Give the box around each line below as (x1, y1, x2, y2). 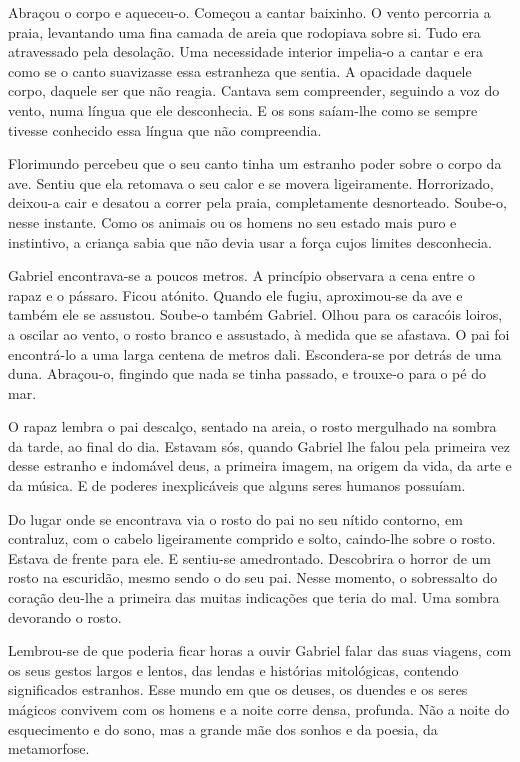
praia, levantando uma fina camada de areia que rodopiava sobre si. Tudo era (8, 21, 481, 42)
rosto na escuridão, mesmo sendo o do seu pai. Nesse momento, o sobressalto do (8, 567, 498, 588)
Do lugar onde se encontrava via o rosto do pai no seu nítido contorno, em (8, 508, 463, 529)
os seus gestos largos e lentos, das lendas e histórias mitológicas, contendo (8, 659, 459, 680)
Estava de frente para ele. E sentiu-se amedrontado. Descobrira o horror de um (8, 547, 492, 568)
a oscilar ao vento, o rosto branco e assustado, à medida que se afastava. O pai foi (8, 323, 510, 344)
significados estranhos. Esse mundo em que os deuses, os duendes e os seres (8, 679, 468, 700)
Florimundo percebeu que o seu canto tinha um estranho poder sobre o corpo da (8, 153, 502, 174)
